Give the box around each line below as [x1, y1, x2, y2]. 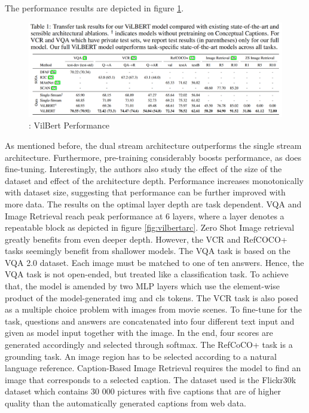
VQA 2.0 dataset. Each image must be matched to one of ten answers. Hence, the [5, 256, 304, 268]
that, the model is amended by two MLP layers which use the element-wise [5, 280, 280, 292]
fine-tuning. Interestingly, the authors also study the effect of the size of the [5, 163, 282, 175]
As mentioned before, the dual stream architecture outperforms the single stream [5, 139, 302, 151]
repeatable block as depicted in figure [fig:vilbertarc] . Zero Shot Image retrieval [5, 221, 295, 234]
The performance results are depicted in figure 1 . [5, 2, 184, 14]
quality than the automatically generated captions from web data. [5, 397, 246, 409]
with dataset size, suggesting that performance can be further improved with [5, 186, 286, 198]
